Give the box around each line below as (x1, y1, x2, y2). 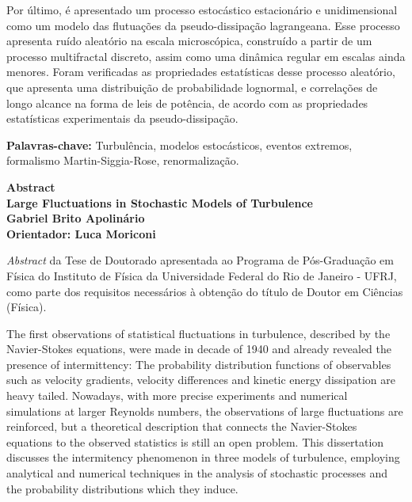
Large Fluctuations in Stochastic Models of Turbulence (6, 194, 313, 211)
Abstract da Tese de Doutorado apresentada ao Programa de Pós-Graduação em (6, 252, 394, 268)
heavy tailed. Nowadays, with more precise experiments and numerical (6, 387, 348, 404)
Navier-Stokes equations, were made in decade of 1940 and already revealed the (6, 340, 391, 357)
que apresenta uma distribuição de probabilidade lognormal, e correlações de (6, 78, 378, 95)
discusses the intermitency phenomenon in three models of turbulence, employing (6, 449, 400, 466)
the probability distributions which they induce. (6, 480, 238, 496)
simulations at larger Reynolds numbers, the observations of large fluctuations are (6, 402, 403, 419)
